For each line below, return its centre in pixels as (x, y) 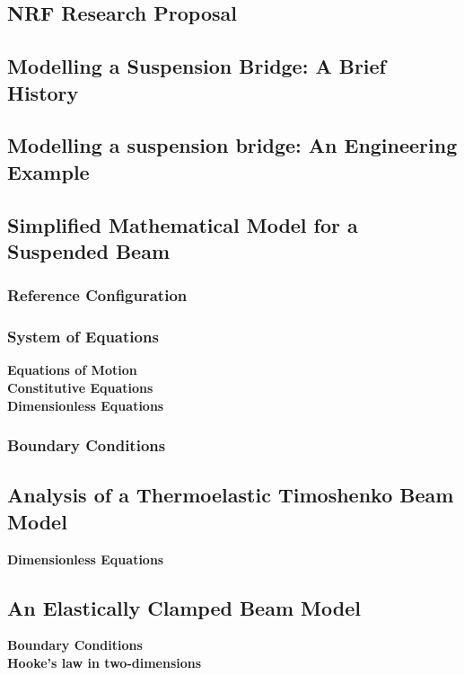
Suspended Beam (88, 250)
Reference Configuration (97, 295)
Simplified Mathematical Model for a (183, 224)
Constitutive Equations (80, 387)
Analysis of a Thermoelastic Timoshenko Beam (231, 495)
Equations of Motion (72, 370)
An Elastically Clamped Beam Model (184, 607)
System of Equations (83, 337)
